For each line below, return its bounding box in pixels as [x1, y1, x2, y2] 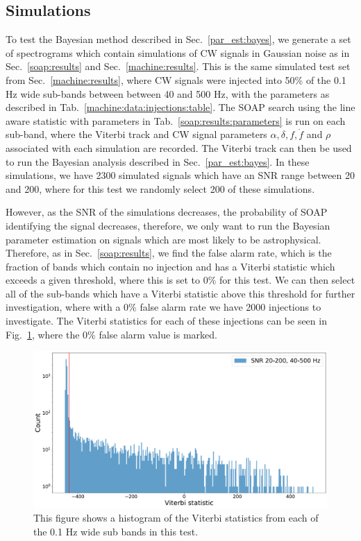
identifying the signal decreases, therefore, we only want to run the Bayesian [6, 218, 330, 232]
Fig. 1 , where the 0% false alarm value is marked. [6, 327, 217, 341]
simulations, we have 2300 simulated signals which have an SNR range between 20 [6, 168, 355, 182]
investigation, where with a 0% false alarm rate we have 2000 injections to [6, 300, 321, 314]
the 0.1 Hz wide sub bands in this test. [33, 524, 199, 538]
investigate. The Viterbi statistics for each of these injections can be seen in [6, 314, 327, 328]
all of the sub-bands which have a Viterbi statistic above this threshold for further [6, 286, 355, 300]
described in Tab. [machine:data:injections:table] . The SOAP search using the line [6, 100, 355, 114]
